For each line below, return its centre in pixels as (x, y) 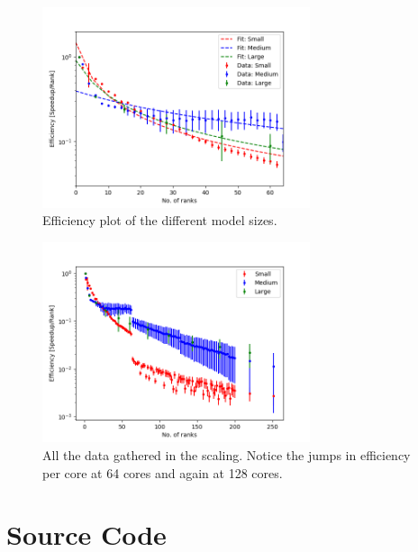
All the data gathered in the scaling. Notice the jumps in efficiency (227, 454)
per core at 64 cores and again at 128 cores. (163, 472)
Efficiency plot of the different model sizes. (160, 220)
